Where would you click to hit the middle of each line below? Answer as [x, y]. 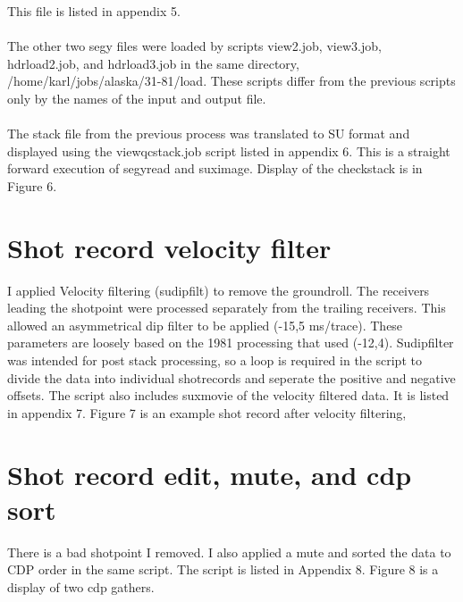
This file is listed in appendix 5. [94, 11]
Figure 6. [32, 185]
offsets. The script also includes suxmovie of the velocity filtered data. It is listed [228, 395]
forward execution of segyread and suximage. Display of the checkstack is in [215, 168]
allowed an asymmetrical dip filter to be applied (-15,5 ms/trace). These [205, 325]
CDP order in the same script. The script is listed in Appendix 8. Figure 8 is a [223, 569]
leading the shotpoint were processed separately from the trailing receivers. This [227, 308]
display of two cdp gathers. [81, 586]
